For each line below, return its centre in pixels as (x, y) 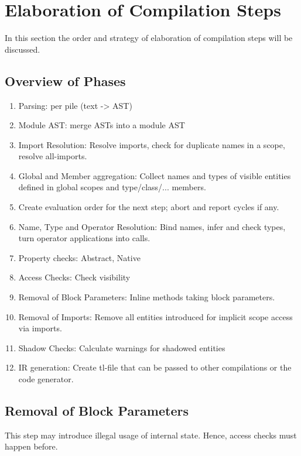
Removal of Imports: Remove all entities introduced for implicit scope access (155, 316)
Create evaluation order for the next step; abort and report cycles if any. (149, 207)
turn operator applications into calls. (84, 238)
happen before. (31, 446)
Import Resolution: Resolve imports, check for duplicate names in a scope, (152, 144)
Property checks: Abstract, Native (79, 257)
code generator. (46, 379)
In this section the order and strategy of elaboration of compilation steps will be (149, 38)
